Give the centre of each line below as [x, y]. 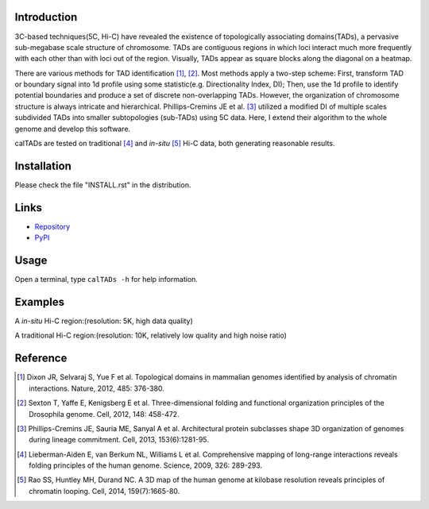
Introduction [46, 17]
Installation [43, 166]
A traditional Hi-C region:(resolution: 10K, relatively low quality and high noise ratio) [151, 335]
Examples [40, 302]
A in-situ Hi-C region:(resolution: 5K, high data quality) [104, 321]
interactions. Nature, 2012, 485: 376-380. [97, 388]
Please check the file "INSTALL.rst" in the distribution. [103, 185]
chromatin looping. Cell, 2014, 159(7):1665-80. [104, 491]
